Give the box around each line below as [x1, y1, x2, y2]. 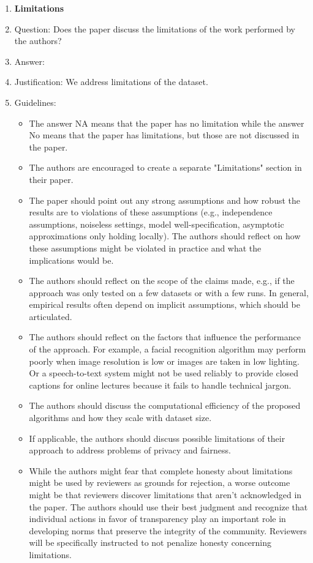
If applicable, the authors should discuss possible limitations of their [29, 431, 285, 444]
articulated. [29, 310, 72, 323]
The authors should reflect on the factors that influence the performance [29, 330, 301, 343]
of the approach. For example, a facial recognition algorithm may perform [29, 343, 306, 356]
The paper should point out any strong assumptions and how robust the [29, 193, 300, 206]
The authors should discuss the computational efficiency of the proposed [29, 399, 301, 412]
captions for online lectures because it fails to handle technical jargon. [29, 378, 292, 391]
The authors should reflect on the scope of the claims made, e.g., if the [29, 274, 295, 287]
